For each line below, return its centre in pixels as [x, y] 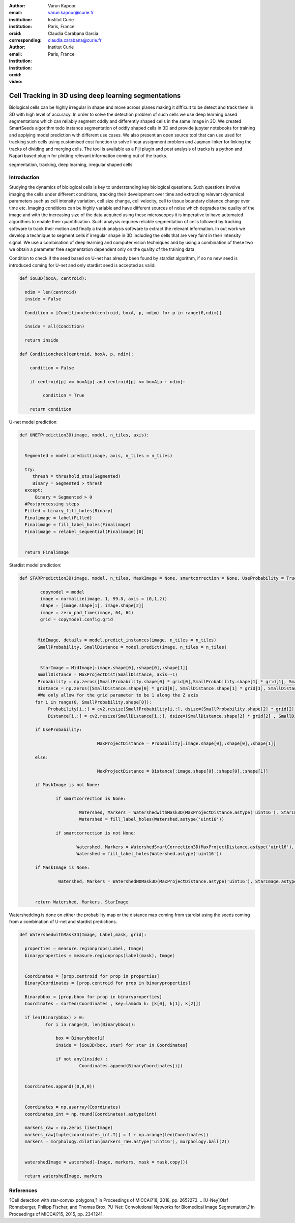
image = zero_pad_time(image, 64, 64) [87, 612]
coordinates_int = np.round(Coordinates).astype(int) [91, 1114]
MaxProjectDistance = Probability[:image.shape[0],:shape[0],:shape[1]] [187, 744]
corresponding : [25, 40]
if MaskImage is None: [62, 868]
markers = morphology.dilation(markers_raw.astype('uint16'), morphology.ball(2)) [127, 1142]
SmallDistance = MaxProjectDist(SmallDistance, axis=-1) [108, 675]
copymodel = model [62, 592]
